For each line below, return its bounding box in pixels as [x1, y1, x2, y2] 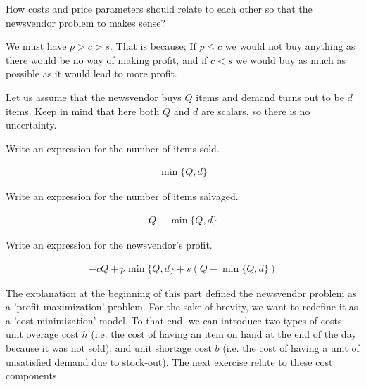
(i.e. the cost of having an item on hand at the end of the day [91, 327, 357, 341]
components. [6, 368, 60, 383]
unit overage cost [6, 327, 79, 341]
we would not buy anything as [225, 39, 355, 53]
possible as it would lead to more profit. [6, 66, 177, 81]
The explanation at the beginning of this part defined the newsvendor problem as [6, 285, 357, 300]
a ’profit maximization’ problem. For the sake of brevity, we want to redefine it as [6, 299, 358, 314]
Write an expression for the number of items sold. [6, 140, 220, 155]
